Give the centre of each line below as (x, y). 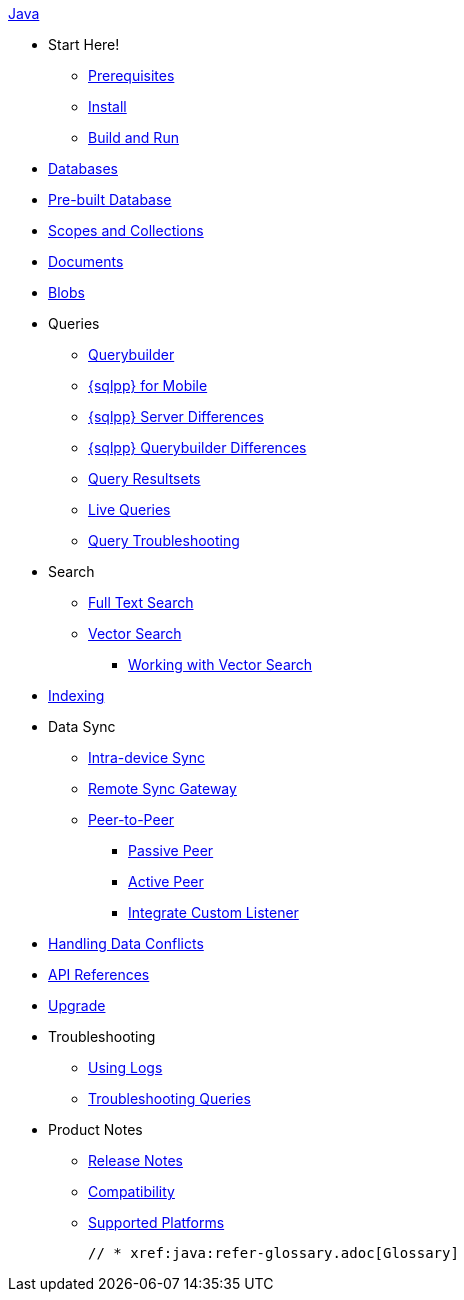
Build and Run (133, 137)
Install (107, 106)
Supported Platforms (156, 1222)
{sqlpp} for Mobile (148, 385)
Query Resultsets (144, 478)
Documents (86, 261)
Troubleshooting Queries (169, 1098)
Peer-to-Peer (131, 819)
